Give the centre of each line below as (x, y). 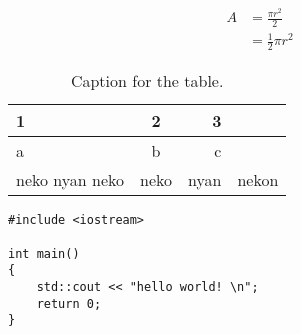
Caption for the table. (147, 81)
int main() (44, 253)
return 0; (69, 303)
